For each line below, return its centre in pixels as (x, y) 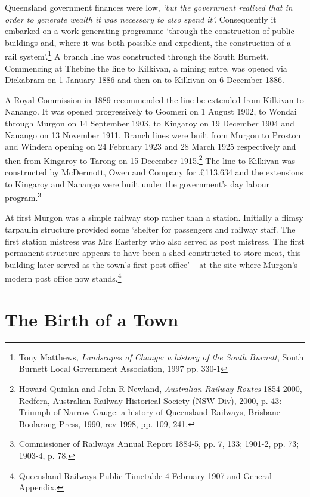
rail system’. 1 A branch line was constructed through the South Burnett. (137, 55)
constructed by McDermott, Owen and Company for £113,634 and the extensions (154, 172)
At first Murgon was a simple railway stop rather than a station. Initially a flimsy (154, 217)
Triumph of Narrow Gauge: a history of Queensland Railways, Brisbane (149, 412)
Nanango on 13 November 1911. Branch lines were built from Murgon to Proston (153, 135)
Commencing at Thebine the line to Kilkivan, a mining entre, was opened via (146, 68)
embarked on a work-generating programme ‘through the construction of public (150, 31)
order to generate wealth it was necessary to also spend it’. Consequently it (141, 19)
